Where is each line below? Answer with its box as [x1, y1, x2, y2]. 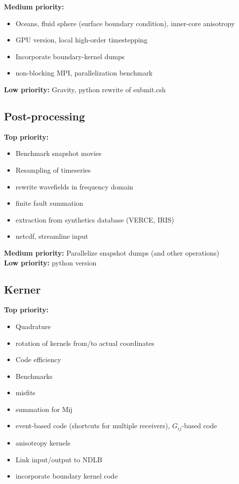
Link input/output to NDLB [15, 454, 102, 464]
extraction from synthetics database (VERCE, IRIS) [15, 214, 174, 224]
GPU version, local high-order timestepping [15, 35, 148, 45]
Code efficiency [15, 354, 61, 365]
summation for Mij [15, 404, 73, 414]
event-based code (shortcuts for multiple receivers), [15, 420, 170, 431]
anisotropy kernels [15, 437, 71, 447]
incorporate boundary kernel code [15, 471, 118, 481]
